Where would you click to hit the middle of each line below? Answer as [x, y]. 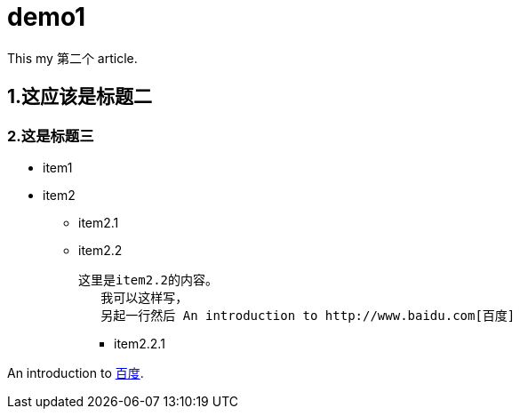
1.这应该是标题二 [80, 97]
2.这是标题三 [51, 136]
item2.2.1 [140, 343]
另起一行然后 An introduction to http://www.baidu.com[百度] [308, 315]
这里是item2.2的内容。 [148, 280]
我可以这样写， [144, 297]
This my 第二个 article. [72, 58]
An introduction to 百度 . [76, 372]
